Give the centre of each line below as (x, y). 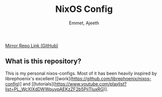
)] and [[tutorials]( (36, 84)
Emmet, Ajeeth (84, 23)
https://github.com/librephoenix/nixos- (111, 79)
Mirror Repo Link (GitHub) (32, 45)
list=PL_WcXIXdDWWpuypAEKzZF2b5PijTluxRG (54, 89)
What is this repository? (43, 61)
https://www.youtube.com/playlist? (91, 84)
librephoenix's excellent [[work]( (39, 79)
